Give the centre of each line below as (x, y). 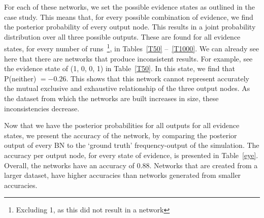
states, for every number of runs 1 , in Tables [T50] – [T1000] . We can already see (131, 48)
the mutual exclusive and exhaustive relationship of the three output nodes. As (127, 88)
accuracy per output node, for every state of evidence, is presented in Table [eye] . (131, 155)
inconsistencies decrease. (42, 108)
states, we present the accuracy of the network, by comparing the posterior (121, 135)
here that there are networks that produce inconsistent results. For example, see (128, 58)
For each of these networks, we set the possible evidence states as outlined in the (129, 7)
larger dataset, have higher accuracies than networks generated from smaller (123, 175)
